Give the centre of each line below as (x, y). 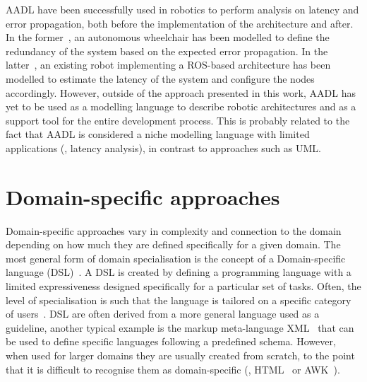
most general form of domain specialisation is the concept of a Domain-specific (176, 258)
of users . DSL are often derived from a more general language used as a (163, 314)
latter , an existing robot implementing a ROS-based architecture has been (168, 65)
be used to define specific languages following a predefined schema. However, (171, 341)
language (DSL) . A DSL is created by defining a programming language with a (179, 272)
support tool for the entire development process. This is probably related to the (178, 120)
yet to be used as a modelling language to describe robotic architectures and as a (181, 106)
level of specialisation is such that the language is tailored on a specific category (179, 300)
